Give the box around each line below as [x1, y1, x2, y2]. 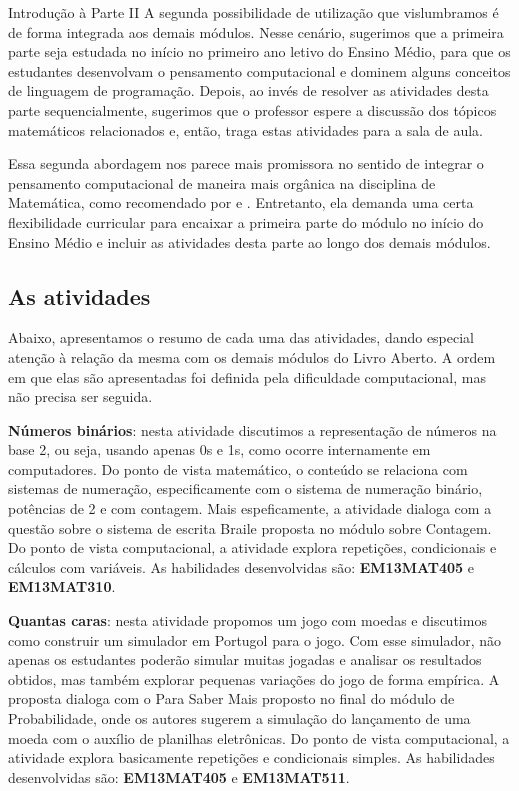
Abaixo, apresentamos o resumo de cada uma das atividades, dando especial [8, 327, 475, 348]
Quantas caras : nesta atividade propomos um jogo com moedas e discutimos [8, 610, 487, 631]
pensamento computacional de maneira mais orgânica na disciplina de [8, 172, 436, 193]
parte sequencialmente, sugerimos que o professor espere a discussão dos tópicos [8, 99, 497, 120]
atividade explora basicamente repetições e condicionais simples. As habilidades [8, 747, 495, 768]
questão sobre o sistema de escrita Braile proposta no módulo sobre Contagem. [8, 517, 492, 538]
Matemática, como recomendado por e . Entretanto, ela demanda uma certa [8, 192, 474, 213]
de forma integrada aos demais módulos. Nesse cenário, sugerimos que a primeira [8, 21, 504, 42]
